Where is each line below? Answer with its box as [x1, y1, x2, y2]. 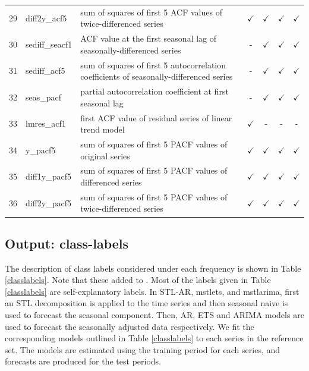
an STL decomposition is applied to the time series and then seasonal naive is [5, 297, 288, 309]
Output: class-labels [5, 234, 129, 252]
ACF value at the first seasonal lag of [80, 32, 217, 45]
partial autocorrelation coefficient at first [80, 85, 229, 98]
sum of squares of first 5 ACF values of [80, 5, 222, 18]
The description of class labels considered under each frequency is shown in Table [5, 262, 301, 274]
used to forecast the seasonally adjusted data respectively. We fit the [5, 320, 254, 332]
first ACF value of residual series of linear [80, 111, 232, 124]
